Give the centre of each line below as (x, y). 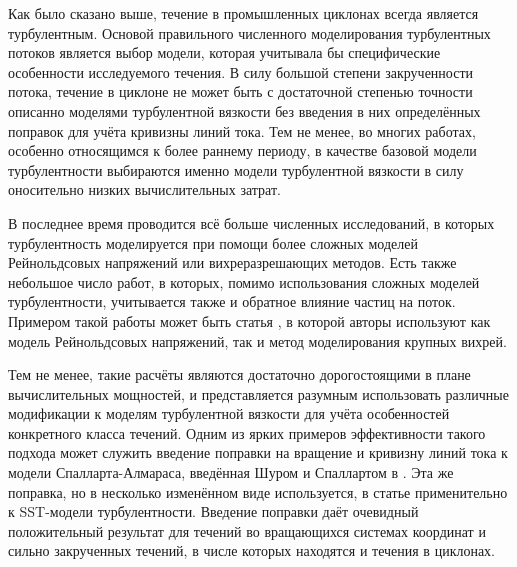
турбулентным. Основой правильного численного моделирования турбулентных (249, 32)
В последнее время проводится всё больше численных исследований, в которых (251, 222)
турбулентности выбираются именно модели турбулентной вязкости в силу (236, 169)
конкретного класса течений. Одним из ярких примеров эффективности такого (247, 432)
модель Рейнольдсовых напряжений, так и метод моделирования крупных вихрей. (257, 340)
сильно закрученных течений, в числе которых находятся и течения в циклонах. (252, 550)
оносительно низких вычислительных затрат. (144, 189)
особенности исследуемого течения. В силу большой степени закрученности (241, 71)
